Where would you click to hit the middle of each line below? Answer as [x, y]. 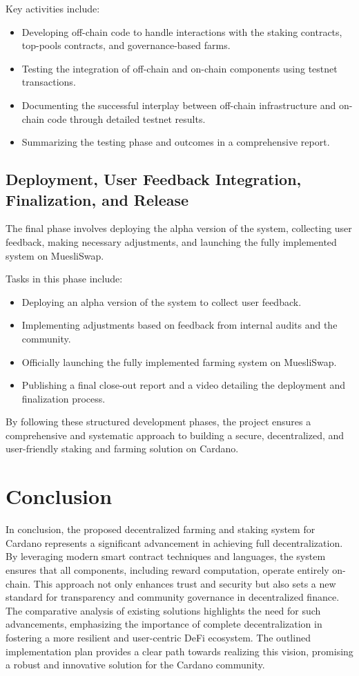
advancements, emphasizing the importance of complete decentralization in [164, 624]
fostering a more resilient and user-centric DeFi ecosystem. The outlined [158, 637]
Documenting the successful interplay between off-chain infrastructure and [179, 105]
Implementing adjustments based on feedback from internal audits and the [179, 325]
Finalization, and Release [97, 199]
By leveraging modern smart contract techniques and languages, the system [166, 556]
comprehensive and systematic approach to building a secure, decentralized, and [175, 435]
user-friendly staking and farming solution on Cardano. [122, 448]
